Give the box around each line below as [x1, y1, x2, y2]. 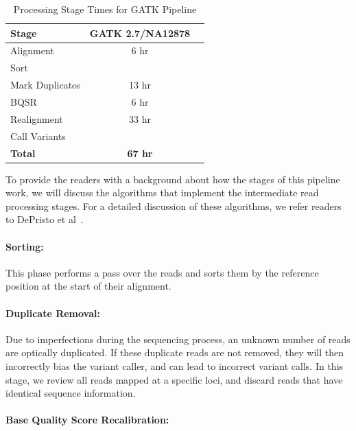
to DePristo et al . [5, 212, 84, 226]
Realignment [10, 111, 63, 126]
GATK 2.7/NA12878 [89, 25, 191, 40]
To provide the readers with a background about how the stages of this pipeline [5, 172, 340, 186]
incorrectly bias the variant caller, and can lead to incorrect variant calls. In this [5, 358, 344, 373]
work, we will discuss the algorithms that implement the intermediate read [5, 185, 319, 200]
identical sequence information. [5, 386, 136, 400]
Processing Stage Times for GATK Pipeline [13, 2, 197, 16]
